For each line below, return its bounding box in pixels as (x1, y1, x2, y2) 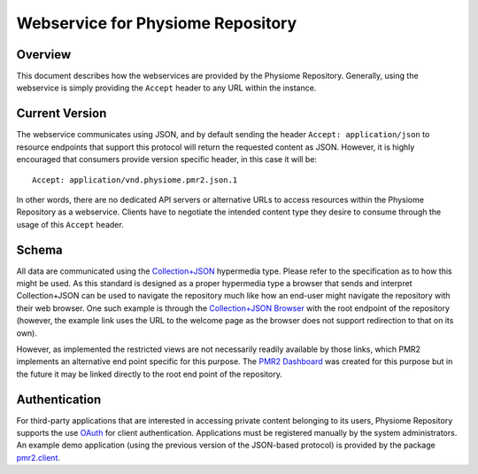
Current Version (16, 106, 107, 121)
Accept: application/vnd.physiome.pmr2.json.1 (32, 175, 238, 185)
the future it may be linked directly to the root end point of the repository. (16, 369, 283, 379)
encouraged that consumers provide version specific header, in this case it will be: (16, 154, 318, 165)
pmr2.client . (16, 452, 61, 462)
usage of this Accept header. (16, 219, 124, 229)
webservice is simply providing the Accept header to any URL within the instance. (16, 82, 317, 93)
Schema (16, 242, 64, 257)
